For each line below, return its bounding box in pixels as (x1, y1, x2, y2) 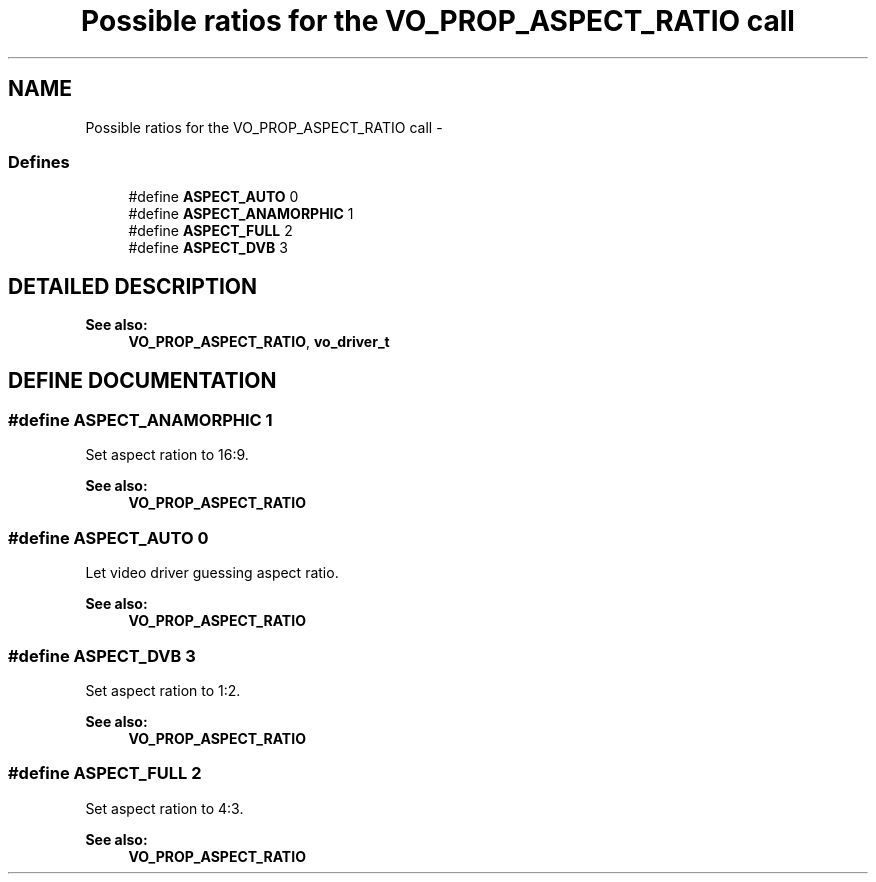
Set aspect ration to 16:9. (85, 446, 249, 464)
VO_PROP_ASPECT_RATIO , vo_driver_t (128, 333, 390, 351)
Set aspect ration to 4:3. (85, 799, 244, 817)
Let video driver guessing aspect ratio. (85, 564, 339, 582)
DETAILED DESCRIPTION (8, 273, 258, 299)
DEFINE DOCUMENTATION (8, 367, 277, 393)
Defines (8, 151, 70, 172)
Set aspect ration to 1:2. (85, 681, 241, 699)
